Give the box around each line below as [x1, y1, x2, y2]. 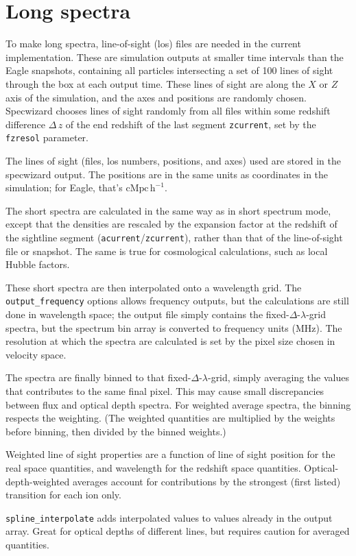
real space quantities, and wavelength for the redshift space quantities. [5, 461, 301, 474]
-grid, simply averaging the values [207, 370, 349, 385]
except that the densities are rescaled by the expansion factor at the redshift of [5, 217, 337, 231]
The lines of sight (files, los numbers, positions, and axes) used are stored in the [5, 154, 341, 167]
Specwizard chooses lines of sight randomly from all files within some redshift [5, 104, 331, 118]
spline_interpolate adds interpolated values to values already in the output [5, 510, 333, 524]
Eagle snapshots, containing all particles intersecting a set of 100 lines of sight [5, 63, 333, 77]
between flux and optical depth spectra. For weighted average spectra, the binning [5, 397, 351, 411]
